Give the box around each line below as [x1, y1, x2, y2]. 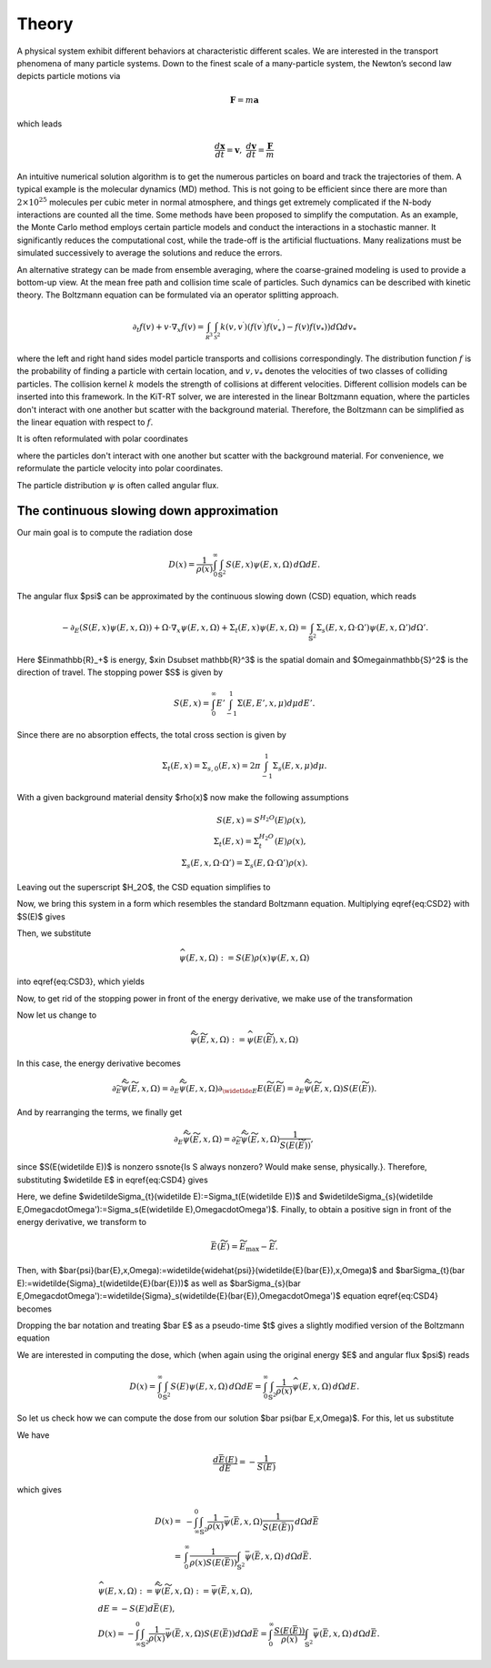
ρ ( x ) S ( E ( [189, 1557, 225, 1568]
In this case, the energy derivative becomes [16, 1058, 181, 1069]
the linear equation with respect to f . [16, 417, 154, 427]
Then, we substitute [16, 928, 92, 939]
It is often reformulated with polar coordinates [16, 433, 188, 445]
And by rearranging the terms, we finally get [16, 1106, 183, 1118]
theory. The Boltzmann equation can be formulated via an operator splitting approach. [16, 289, 339, 300]
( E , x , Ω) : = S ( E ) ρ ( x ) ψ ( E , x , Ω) [185, 952, 310, 963]
